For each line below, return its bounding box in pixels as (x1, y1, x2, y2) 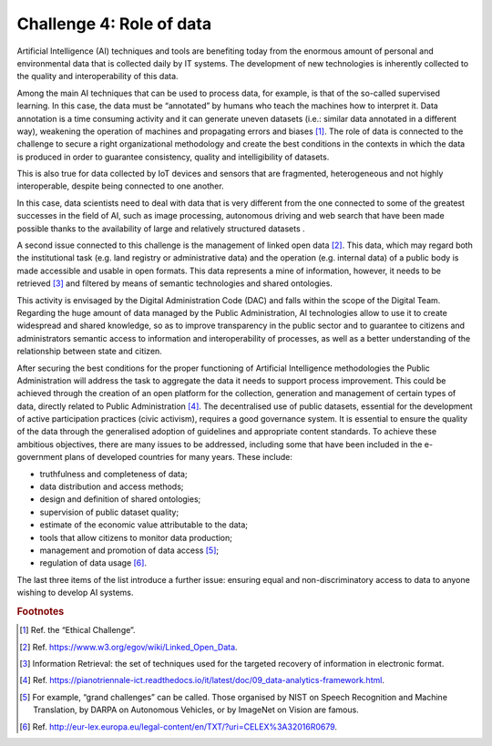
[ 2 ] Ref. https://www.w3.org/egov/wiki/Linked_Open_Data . (19, 641, 238, 652)
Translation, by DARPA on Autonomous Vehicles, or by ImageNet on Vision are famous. (33, 704, 359, 715)
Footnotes (16, 605, 65, 618)
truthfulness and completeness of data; (39, 468, 188, 479)
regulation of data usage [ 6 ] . (39, 557, 148, 568)
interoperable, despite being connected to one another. (16, 180, 224, 191)
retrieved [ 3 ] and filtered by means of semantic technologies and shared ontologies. (16, 278, 333, 289)
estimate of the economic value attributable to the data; (39, 519, 249, 530)
